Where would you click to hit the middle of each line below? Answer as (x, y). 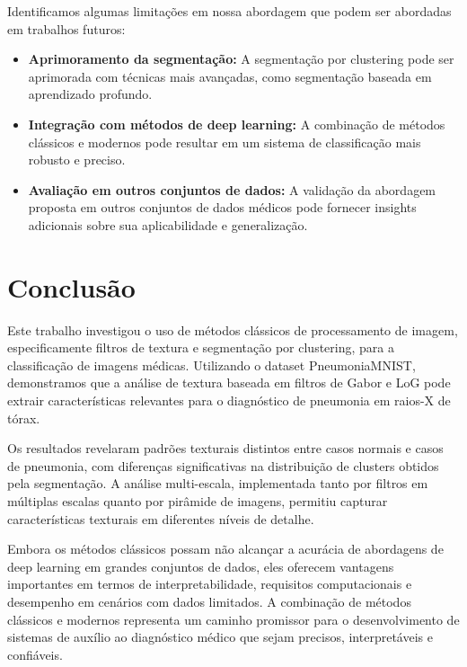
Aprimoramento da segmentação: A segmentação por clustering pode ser (241, 59)
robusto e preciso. (77, 160)
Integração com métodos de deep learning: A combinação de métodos (237, 124)
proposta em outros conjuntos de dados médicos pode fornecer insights (222, 207)
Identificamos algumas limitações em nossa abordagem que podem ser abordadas (229, 11)
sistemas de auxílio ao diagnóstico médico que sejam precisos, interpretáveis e (220, 637)
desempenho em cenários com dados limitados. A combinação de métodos (209, 601)
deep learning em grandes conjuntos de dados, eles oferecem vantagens (201, 566)
